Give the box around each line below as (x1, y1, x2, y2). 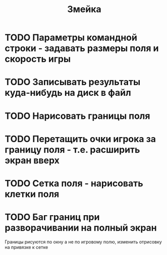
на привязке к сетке (5, 244, 48, 250)
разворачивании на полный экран (5, 222, 157, 234)
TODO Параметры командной (5, 32, 137, 43)
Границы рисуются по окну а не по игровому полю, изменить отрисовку (5, 238, 162, 245)
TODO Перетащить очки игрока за (5, 133, 156, 145)
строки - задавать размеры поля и (5, 43, 159, 54)
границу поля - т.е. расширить (5, 144, 140, 155)
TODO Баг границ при (5, 212, 100, 223)
